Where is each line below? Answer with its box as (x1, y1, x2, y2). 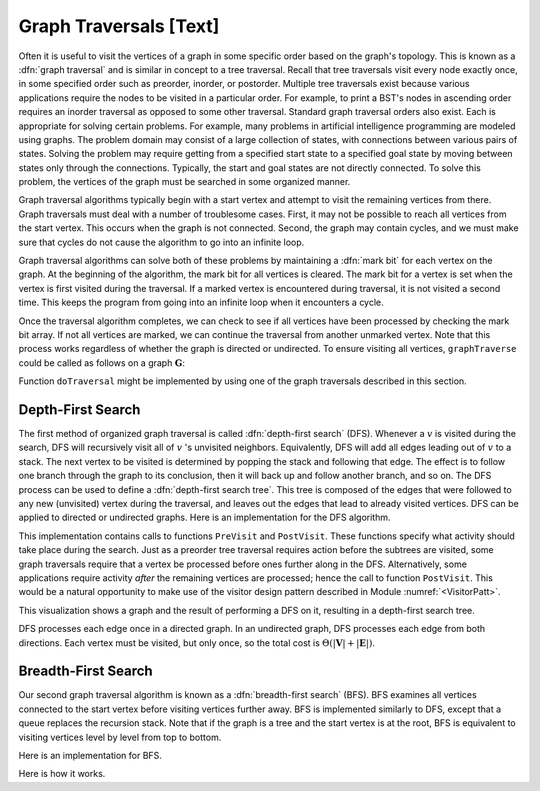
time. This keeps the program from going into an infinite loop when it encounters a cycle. (18, 296, 384, 309)
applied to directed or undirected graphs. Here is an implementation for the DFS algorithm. (18, 511, 391, 524)
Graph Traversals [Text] (18, 15, 220, 37)
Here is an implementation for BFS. (18, 749, 162, 761)
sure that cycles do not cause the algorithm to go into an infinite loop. (18, 236, 305, 248)
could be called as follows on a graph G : (18, 356, 185, 369)
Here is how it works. (18, 768, 106, 780)
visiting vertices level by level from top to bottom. (18, 731, 222, 743)
